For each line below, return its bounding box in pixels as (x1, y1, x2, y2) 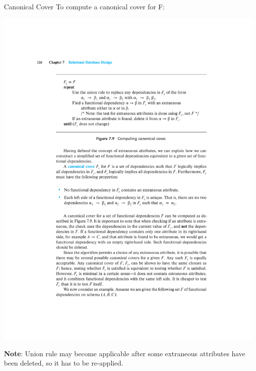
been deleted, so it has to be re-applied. (4, 358, 124, 368)
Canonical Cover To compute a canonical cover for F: (4, 1, 165, 11)
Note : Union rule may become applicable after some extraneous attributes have (4, 348, 246, 358)
